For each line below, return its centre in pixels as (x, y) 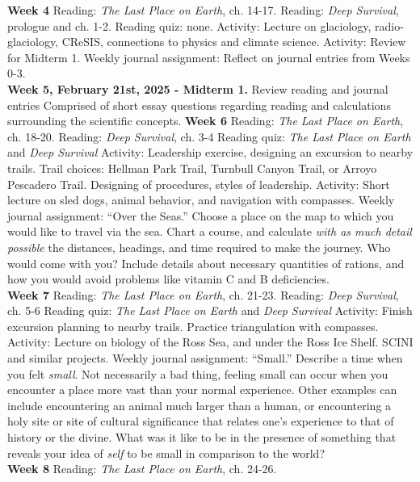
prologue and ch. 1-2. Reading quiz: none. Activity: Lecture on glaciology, (189, 25)
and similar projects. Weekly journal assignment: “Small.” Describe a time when (205, 358)
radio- (389, 25)
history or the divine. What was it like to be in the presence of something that (202, 437)
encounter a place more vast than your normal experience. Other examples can (202, 390)
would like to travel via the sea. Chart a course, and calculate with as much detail (210, 231)
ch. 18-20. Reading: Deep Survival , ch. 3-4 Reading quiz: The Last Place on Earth (209, 136)
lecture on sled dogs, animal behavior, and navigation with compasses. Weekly (201, 200)
